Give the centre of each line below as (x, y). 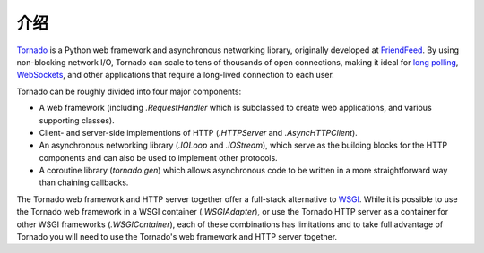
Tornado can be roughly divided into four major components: (129, 91)
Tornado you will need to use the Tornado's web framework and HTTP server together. (177, 237)
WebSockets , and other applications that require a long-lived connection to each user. (176, 75)
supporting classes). (77, 120)
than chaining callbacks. (84, 182)
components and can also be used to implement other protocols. (158, 157)
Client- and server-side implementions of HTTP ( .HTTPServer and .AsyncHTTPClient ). (198, 132)
